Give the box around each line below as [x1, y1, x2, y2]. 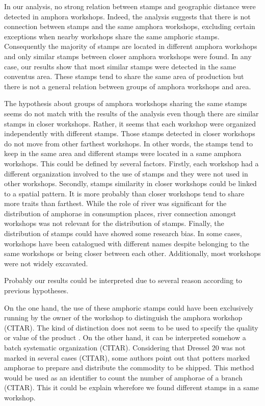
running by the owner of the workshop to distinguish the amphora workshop [4, 312, 243, 323]
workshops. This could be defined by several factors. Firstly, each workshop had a [4, 158, 259, 168]
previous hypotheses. [4, 285, 69, 296]
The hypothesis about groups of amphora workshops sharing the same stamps [4, 98, 247, 109]
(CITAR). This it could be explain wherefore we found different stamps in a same [4, 382, 259, 393]
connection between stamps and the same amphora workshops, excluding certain [4, 21, 255, 32]
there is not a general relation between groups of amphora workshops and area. [4, 81, 251, 91]
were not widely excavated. [4, 258, 88, 268]
